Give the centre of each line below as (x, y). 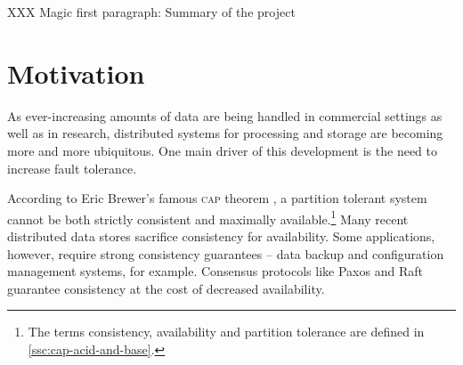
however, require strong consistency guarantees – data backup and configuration (226, 253)
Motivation (76, 73)
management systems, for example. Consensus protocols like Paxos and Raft (215, 271)
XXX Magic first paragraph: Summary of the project (151, 12)
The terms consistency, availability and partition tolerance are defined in (226, 332)
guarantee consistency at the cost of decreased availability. (166, 288)
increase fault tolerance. (72, 168)
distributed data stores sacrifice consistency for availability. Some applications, (221, 235)
